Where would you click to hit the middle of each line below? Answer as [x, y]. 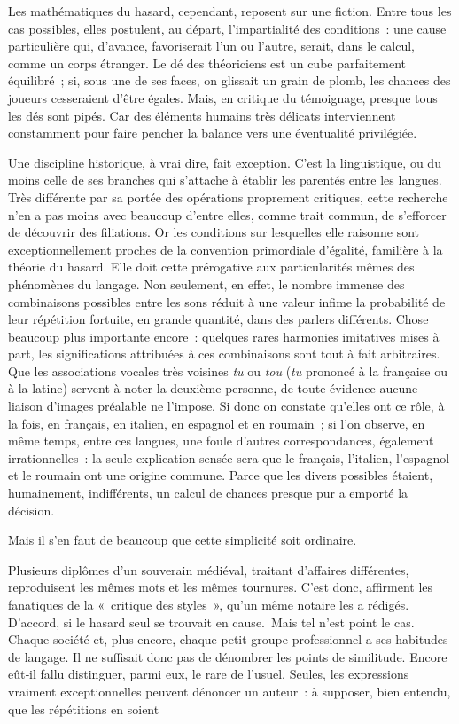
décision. [31, 510]
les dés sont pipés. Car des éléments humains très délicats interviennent [202, 115]
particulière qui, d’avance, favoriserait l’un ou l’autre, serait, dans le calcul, [212, 46]
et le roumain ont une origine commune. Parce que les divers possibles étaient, [221, 475]
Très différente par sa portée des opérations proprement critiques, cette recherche [228, 197]
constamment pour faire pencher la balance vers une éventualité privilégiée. [213, 133]
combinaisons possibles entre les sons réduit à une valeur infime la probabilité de [227, 301]
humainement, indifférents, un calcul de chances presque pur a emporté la [208, 493]
